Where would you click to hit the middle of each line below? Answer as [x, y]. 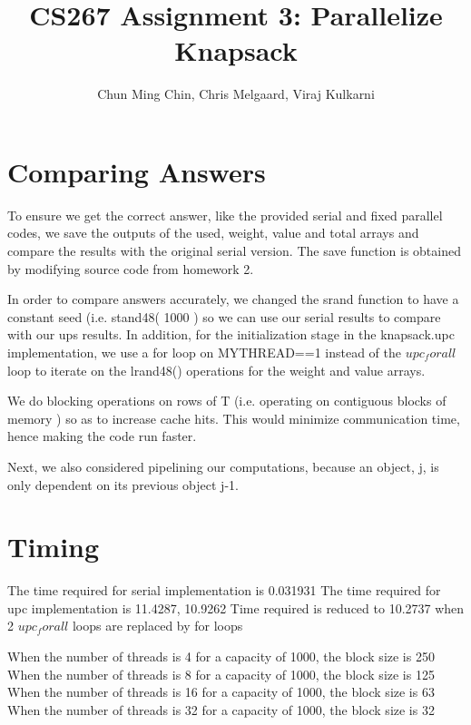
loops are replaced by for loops [157, 626]
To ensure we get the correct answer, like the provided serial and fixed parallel [225, 215]
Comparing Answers [137, 171]
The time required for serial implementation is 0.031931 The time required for [224, 590]
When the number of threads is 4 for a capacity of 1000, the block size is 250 [221, 656]
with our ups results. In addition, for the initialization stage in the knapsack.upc [231, 334]
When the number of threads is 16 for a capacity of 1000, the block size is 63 [221, 692]
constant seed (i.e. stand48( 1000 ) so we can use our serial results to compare [224, 316]
